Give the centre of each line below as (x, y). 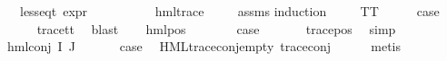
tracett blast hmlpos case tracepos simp (216, 28)
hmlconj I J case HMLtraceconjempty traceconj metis (204, 46)
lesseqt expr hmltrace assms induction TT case (229, 11)
